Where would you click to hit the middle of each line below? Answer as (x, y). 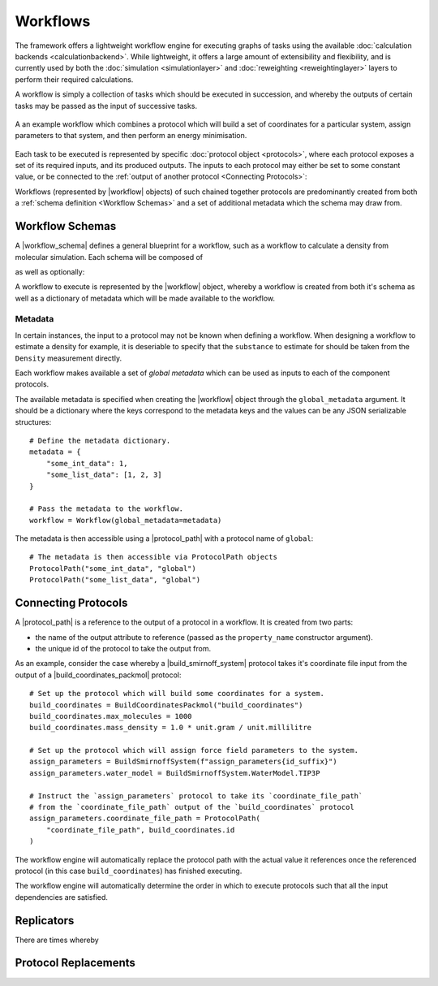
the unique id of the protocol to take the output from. (123, 648)
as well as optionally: (50, 271)
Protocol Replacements (75, 963)
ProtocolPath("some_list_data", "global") (115, 580)
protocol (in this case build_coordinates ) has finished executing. (129, 871)
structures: (33, 422)
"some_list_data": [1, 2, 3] (104, 475)
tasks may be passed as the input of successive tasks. (106, 106)
